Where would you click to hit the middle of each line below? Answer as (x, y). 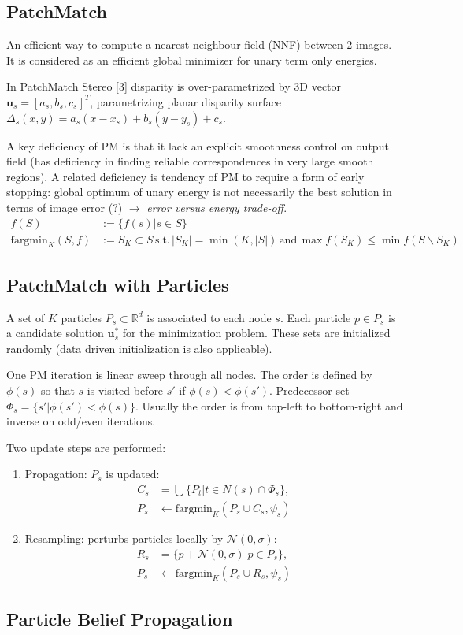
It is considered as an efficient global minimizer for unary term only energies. (192, 59)
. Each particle (315, 317)
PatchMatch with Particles (118, 284)
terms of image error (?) (65, 207)
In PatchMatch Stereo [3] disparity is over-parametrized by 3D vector (174, 86)
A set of (26, 317)
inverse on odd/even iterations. (81, 421)
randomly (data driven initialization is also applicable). (139, 348)
